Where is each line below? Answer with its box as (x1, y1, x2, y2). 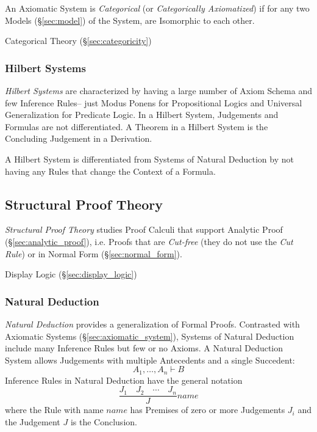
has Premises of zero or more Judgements (130, 403, 285, 416)
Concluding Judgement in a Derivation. (5, 132, 152, 145)
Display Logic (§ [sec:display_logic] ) (5, 268, 137, 280)
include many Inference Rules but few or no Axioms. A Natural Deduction (5, 342, 283, 354)
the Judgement (5, 416, 60, 428)
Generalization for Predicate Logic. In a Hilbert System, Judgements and (5, 108, 279, 121)
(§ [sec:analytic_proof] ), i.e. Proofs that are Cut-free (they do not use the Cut (5, 235, 293, 247)
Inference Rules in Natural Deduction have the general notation (5, 373, 243, 386)
